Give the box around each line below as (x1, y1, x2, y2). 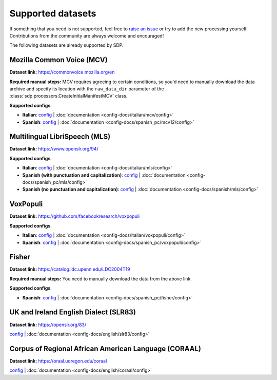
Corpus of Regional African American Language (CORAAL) (9, 344, 201, 353)
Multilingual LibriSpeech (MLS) (9, 132, 111, 141)
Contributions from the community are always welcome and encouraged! (9, 32, 164, 39)
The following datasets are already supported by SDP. (9, 42, 124, 48)
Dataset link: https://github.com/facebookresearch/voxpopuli (9, 213, 140, 219)
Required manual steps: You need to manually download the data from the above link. (9, 275, 192, 282)
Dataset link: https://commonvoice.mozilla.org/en (9, 69, 115, 75)
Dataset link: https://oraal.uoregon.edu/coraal (9, 357, 107, 364)
